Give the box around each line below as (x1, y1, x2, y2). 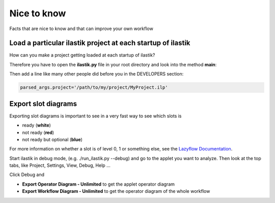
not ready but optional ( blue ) (22, 136, 82, 142)
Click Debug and (9, 171, 44, 178)
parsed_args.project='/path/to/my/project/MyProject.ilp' (20, 85, 168, 90)
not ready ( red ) (22, 129, 54, 135)
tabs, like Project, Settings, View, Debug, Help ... (9, 162, 111, 168)
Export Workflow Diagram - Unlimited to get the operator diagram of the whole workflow (22, 188, 210, 194)
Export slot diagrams (9, 99, 77, 108)
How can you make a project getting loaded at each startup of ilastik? (9, 52, 155, 58)
